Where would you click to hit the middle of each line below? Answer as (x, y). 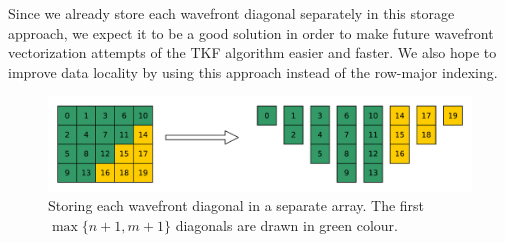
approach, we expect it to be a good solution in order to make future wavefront (251, 32)
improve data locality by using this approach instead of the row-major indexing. (253, 71)
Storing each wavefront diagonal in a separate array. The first (236, 205)
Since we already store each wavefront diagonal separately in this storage (231, 13)
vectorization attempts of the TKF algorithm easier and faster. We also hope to (252, 52)
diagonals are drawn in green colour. (286, 224)
